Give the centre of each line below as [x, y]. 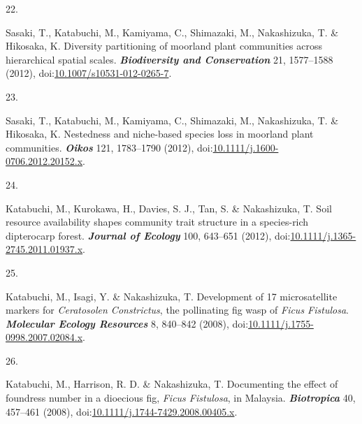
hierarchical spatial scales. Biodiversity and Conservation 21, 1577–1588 [169, 59]
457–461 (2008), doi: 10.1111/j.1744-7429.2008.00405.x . [122, 411]
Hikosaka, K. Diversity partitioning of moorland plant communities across [164, 46]
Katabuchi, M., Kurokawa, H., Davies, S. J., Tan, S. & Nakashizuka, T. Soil [169, 208]
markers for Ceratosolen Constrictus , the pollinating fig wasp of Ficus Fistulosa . [177, 310]
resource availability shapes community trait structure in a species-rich [157, 222]
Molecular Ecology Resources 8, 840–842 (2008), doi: [127, 323]
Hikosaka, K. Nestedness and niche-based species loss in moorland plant [160, 134]
